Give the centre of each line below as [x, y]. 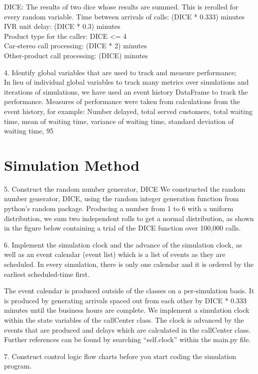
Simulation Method [72, 165]
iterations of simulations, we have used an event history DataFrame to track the [126, 91]
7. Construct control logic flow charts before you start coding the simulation [120, 356]
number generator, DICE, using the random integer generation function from [122, 198]
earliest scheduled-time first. [47, 274]
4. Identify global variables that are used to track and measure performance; [120, 72]
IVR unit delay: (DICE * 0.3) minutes [62, 26]
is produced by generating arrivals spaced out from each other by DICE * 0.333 [125, 300]
